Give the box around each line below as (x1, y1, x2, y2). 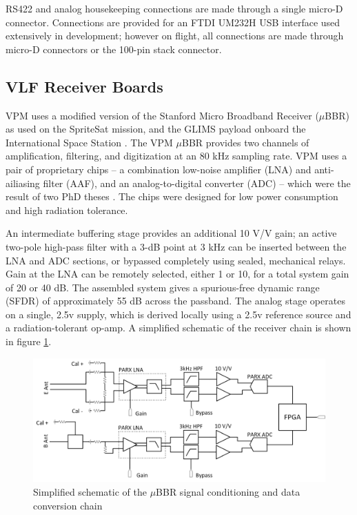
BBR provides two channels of (182, 135, 309, 149)
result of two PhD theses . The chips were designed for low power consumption (6, 189, 338, 204)
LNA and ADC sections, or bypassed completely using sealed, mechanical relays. (6, 253, 346, 267)
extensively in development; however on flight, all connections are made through (6, 28, 344, 43)
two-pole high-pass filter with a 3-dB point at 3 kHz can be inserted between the (6, 239, 347, 253)
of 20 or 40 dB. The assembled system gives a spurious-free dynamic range (6, 280, 320, 294)
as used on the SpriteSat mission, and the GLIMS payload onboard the (6, 122, 306, 136)
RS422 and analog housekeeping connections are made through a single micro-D (6, 1, 343, 15)
